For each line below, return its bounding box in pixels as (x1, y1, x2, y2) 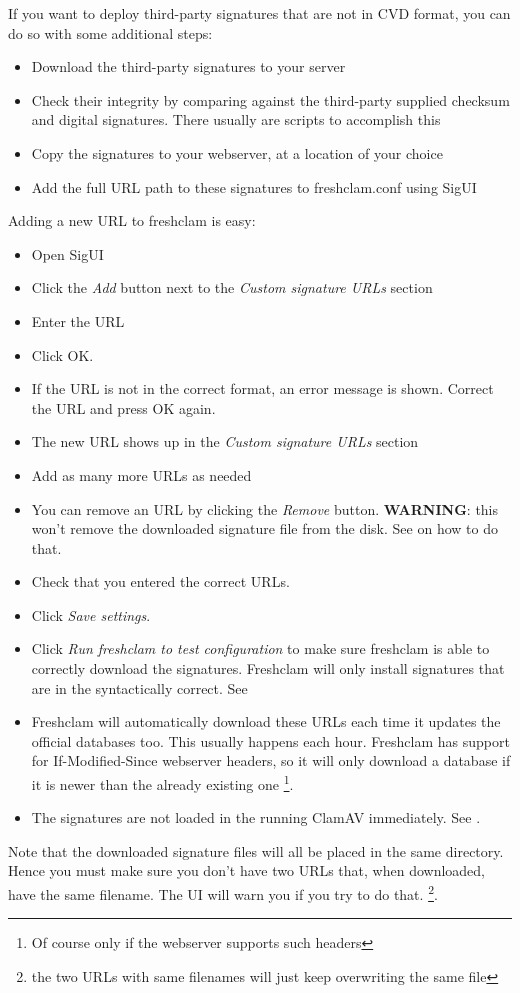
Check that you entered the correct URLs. (31, 571, 290, 592)
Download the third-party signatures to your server (31, 56, 346, 77)
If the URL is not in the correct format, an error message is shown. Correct (31, 378, 494, 399)
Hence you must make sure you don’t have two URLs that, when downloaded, (8, 860, 486, 881)
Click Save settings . (31, 604, 151, 625)
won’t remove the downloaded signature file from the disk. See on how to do (31, 518, 498, 539)
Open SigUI (31, 243, 104, 264)
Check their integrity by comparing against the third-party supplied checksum (31, 89, 510, 110)
